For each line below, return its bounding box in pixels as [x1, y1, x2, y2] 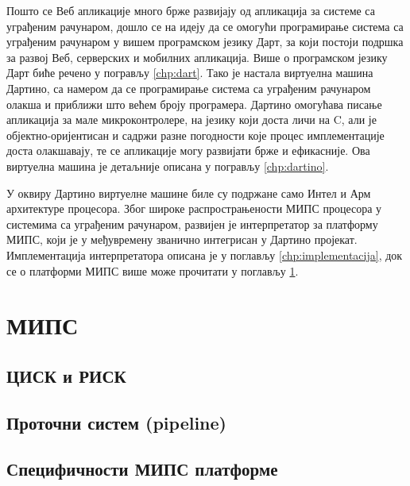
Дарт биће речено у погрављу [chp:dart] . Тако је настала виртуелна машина [6, 64, 373, 81]
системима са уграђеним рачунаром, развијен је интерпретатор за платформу [6, 215, 378, 232]
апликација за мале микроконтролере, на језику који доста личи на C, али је [6, 111, 377, 128]
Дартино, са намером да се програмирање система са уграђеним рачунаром [6, 79, 371, 96]
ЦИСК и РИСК [6, 363, 126, 388]
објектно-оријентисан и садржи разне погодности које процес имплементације [6, 126, 385, 143]
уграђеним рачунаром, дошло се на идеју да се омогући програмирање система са [6, 17, 404, 34]
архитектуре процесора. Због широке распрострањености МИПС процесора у [6, 200, 382, 217]
